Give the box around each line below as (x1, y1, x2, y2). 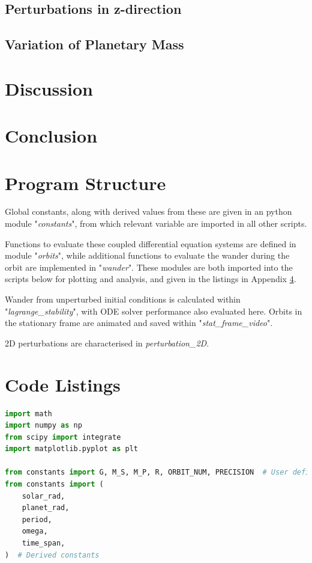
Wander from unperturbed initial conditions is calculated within (5, 293, 241, 305)
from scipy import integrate (5, 432, 121, 441)
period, (22, 515, 52, 524)
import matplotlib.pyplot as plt (5, 445, 138, 454)
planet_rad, (22, 503, 70, 512)
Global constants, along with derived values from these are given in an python (5, 205, 292, 218)
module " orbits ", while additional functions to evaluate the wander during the (5, 249, 290, 262)
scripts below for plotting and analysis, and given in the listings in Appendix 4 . (5, 272, 296, 285)
